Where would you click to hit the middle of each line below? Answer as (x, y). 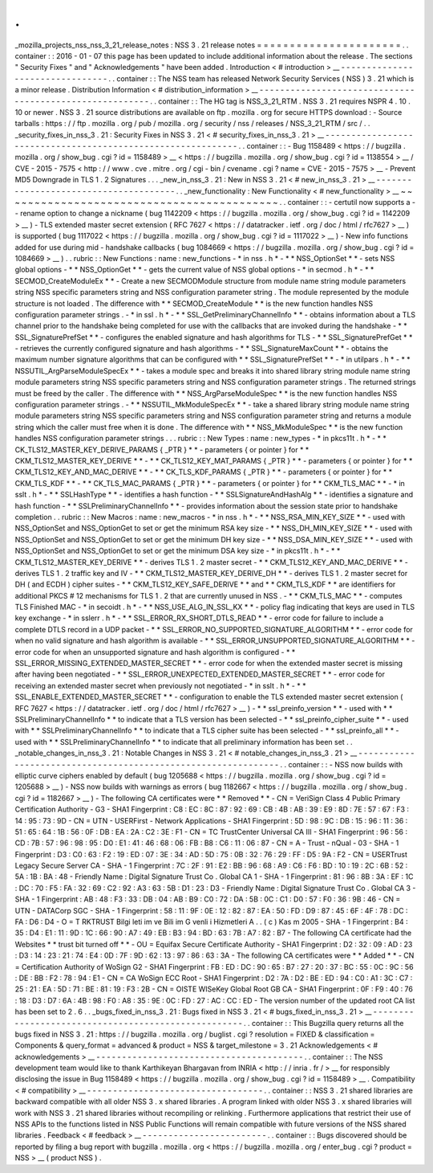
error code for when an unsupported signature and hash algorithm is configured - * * (155, 652)
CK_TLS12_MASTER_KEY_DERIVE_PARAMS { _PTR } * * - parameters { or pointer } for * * (162, 449)
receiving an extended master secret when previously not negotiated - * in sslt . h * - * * (160, 685)
